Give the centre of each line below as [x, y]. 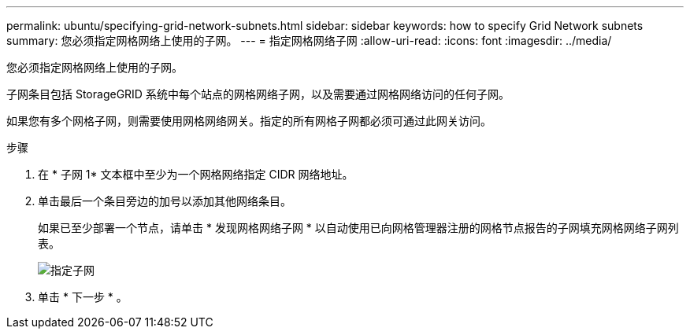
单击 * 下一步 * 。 [83, 297]
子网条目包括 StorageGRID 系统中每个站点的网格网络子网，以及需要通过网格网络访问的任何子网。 [258, 94]
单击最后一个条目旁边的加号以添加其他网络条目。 [165, 201]
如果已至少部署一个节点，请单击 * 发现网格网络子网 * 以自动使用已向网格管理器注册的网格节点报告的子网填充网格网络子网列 [358, 228]
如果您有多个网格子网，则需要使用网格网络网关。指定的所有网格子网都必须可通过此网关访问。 [249, 121]
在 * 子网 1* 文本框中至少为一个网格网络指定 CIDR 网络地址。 [196, 174]
